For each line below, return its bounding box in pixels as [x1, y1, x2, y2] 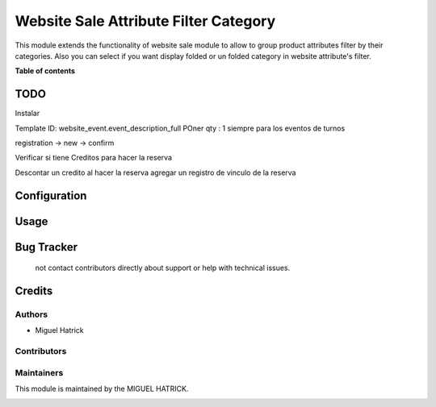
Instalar [15, 109, 40, 118]
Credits [15, 284, 53, 298]
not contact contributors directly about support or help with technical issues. [35, 263, 291, 273]
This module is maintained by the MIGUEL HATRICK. [15, 384, 189, 394]
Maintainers [15, 367, 64, 378]
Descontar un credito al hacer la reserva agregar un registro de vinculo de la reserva [15, 168, 296, 177]
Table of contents [15, 66, 76, 76]
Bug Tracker [15, 240, 78, 254]
